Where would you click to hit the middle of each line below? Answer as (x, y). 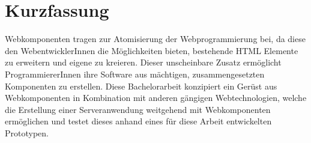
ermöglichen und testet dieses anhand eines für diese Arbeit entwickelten (138, 121)
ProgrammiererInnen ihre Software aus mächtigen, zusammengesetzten (135, 74)
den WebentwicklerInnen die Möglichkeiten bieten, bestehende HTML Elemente (152, 50)
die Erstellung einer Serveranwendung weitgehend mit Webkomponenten (138, 109)
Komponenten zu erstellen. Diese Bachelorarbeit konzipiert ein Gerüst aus (141, 86)
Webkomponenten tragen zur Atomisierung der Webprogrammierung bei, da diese (155, 39)
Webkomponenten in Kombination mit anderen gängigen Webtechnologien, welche (156, 98)
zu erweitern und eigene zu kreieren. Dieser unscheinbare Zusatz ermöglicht (143, 62)
